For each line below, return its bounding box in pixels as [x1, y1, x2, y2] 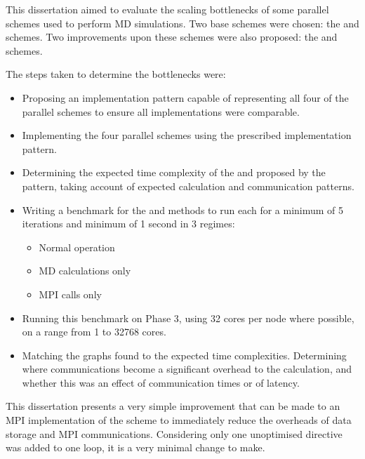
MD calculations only [39, 263, 131, 278]
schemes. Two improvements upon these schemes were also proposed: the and [6, 29, 338, 44]
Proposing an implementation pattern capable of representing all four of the [22, 90, 349, 105]
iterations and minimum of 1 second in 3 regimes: [22, 216, 235, 231]
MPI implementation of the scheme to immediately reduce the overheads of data [6, 413, 352, 427]
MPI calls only [39, 286, 102, 301]
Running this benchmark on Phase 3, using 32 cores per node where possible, [22, 310, 354, 325]
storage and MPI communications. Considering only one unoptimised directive [6, 426, 343, 441]
